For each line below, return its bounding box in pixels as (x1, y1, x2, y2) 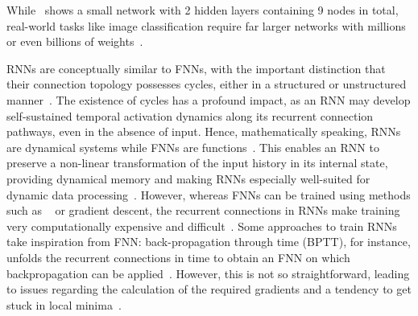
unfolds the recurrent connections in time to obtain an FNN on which (6, 248, 350, 265)
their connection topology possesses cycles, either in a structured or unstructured (6, 76, 407, 92)
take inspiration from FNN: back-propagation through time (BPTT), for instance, (6, 233, 411, 250)
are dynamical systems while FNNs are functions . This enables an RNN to (6, 138, 379, 155)
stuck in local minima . (6, 296, 122, 313)
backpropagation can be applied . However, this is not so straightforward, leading (6, 265, 410, 281)
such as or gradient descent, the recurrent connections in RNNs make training (6, 202, 400, 219)
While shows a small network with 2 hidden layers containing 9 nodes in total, (6, 2, 399, 18)
